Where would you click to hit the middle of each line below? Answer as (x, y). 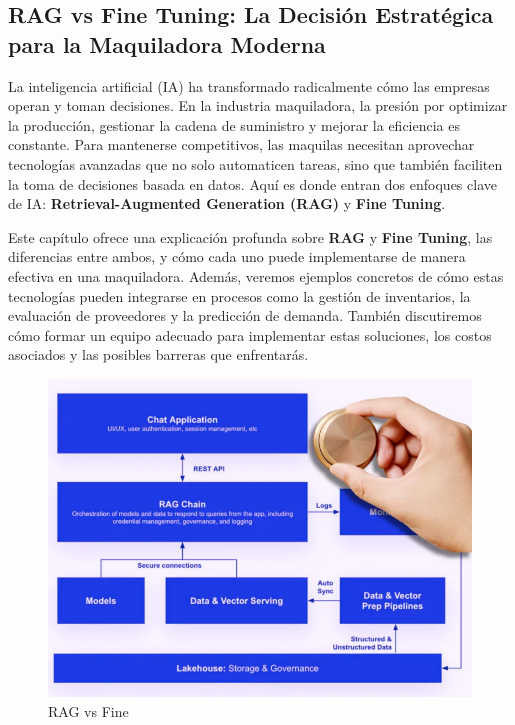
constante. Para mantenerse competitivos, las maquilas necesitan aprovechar (241, 144)
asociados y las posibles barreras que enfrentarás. (158, 354)
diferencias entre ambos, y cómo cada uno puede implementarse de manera (237, 256)
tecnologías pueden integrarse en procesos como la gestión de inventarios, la (239, 295)
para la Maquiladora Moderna (167, 43)
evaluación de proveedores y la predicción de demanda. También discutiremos (245, 315)
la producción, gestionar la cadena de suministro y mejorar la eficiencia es (234, 124)
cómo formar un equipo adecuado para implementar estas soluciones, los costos (250, 334)
